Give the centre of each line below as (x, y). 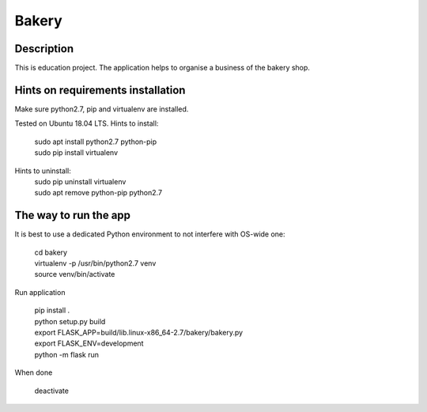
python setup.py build (70, 321)
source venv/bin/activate (75, 274)
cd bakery (51, 252)
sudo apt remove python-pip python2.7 (98, 193)
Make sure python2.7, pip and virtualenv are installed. (102, 109)
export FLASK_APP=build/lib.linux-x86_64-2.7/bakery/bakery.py (139, 332)
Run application (40, 292)
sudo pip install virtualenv (76, 153)
